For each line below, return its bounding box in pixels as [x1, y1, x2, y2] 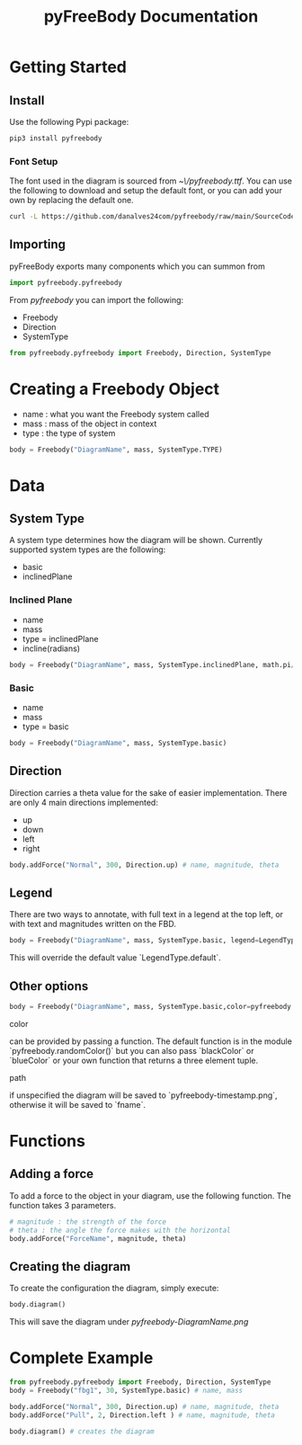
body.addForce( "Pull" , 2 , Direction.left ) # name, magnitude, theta [9, 1410, 276, 1420]
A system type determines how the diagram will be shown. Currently [9, 535, 263, 546]
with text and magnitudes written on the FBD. [9, 919, 177, 930]
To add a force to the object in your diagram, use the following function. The [9, 1190, 292, 1201]
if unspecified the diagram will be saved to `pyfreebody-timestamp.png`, [9, 1090, 278, 1101]
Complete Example [9, 1348, 154, 1369]
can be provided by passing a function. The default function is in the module [9, 1036, 292, 1047]
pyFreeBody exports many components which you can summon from [9, 261, 265, 272]
